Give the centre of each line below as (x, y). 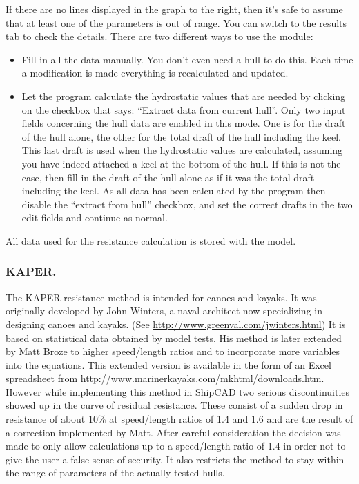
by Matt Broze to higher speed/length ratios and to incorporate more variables (173, 351)
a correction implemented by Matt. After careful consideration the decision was (173, 432)
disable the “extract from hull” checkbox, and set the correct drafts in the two (187, 204)
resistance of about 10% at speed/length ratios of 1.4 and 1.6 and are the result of (179, 419)
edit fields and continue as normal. (95, 218)
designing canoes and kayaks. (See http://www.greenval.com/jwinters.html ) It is (176, 324)
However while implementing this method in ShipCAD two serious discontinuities (178, 391)
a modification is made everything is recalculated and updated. (155, 73)
